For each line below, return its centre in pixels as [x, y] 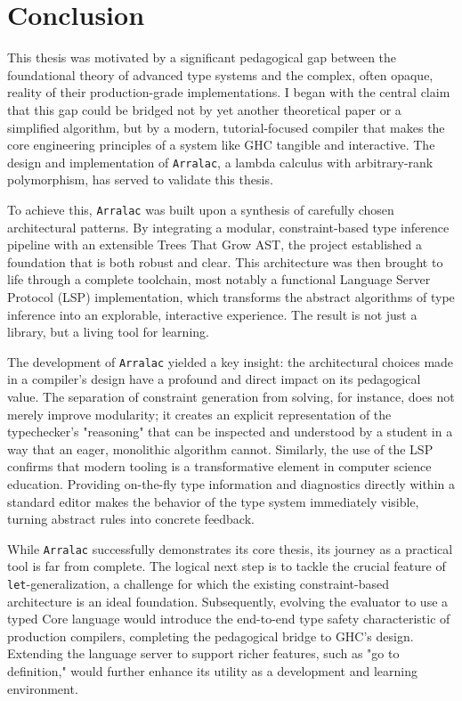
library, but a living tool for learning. [108, 332]
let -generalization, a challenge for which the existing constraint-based [198, 583]
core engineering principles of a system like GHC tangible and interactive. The [221, 145]
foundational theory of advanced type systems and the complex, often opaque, [220, 74]
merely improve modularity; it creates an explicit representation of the [199, 414]
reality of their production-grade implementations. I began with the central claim [229, 92]
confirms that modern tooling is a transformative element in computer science [219, 466]
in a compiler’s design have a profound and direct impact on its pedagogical [214, 379]
